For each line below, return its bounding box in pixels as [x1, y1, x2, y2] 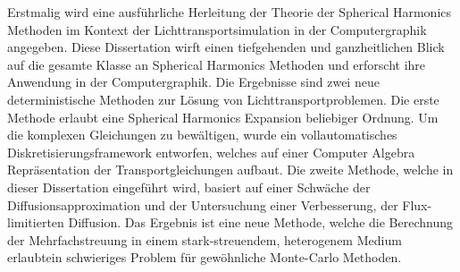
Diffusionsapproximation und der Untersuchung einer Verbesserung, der [7, 195, 398, 214]
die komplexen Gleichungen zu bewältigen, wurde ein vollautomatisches [7, 125, 397, 144]
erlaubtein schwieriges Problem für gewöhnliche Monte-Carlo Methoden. [7, 248, 402, 267]
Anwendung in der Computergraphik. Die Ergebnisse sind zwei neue [7, 72, 380, 91]
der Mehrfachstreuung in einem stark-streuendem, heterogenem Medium [7, 230, 402, 249]
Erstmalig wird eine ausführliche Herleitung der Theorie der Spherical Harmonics [7, 3, 452, 21]
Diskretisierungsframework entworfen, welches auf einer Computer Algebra [7, 142, 415, 161]
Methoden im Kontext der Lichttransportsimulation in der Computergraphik [7, 20, 427, 38]
